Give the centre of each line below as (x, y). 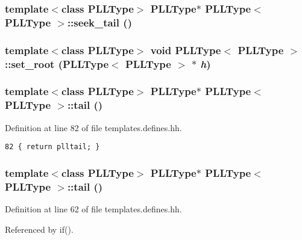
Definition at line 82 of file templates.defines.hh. (93, 127)
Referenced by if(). (39, 229)
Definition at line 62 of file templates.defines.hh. (93, 209)
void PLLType (186, 50)
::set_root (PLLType (57, 63)
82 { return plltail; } (52, 147)
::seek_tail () (99, 22)
